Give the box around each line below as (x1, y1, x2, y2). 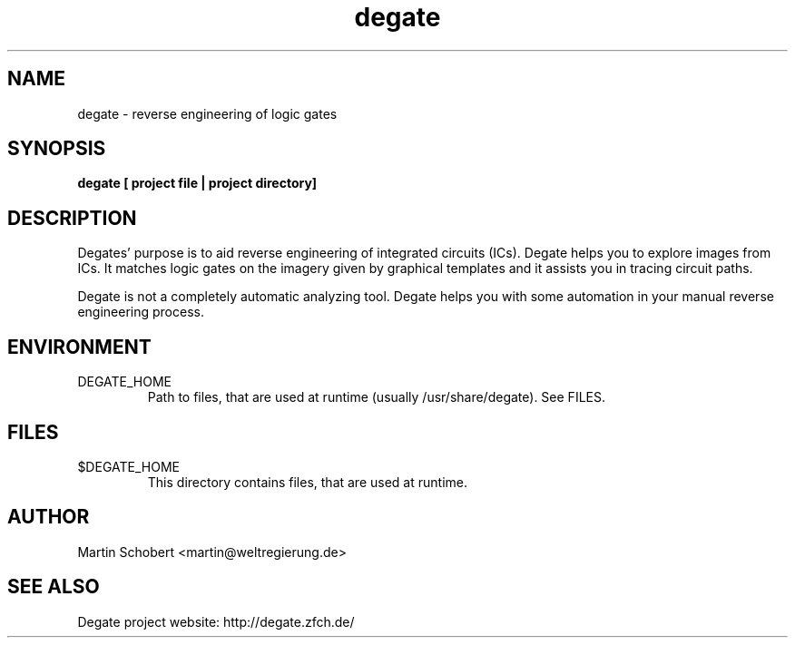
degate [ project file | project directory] (77, 175, 318, 191)
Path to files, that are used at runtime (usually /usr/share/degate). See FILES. (147, 389, 605, 406)
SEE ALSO (7, 575, 100, 599)
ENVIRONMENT (7, 335, 152, 358)
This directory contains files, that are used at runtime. (147, 474, 467, 490)
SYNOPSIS (7, 137, 106, 161)
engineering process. (77, 304, 204, 320)
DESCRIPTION (7, 206, 137, 230)
